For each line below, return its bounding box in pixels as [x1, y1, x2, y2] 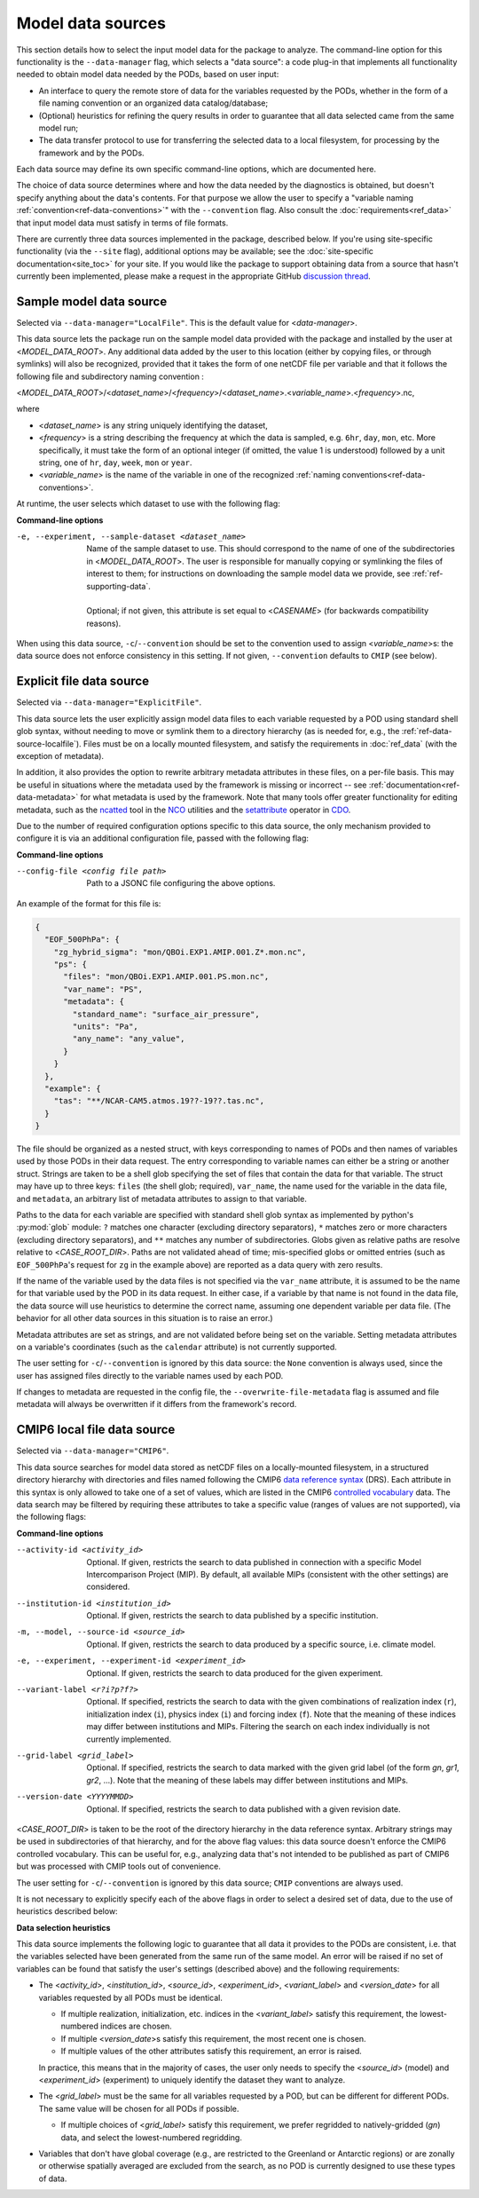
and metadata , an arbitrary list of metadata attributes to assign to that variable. [16, 1193, 308, 1204]
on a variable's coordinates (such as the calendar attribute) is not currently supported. [16, 1341, 337, 1352]
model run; [38, 123, 79, 133]
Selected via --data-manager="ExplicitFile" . [16, 697, 202, 708]
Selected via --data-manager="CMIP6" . [16, 1445, 169, 1456]
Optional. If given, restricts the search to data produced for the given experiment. [86, 1667, 383, 1678]
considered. [86, 1581, 130, 1593]
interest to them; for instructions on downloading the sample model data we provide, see [86, 568, 411, 579]
